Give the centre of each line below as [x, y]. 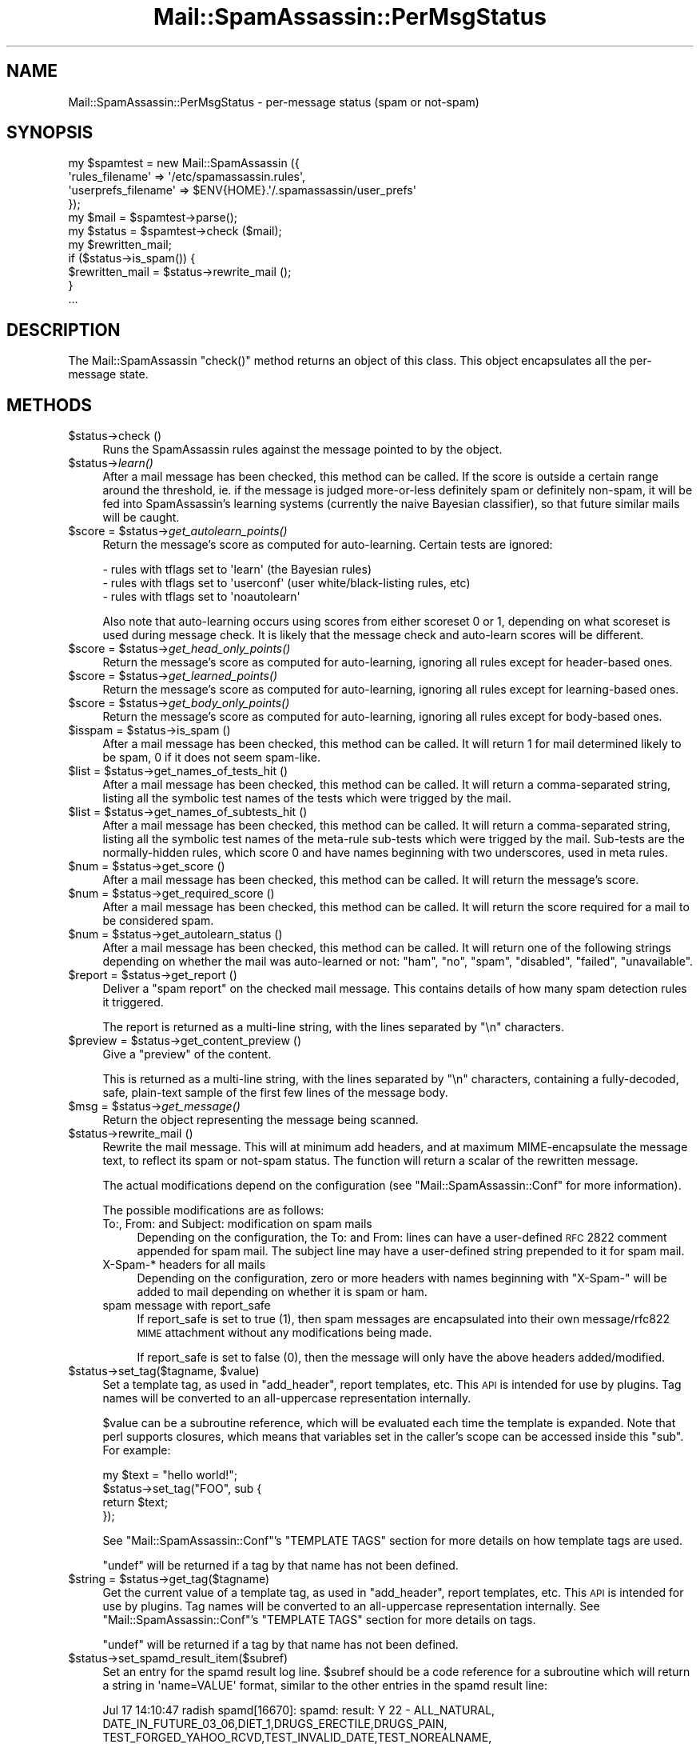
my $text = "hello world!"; [170, 1475]
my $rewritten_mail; [120, 245]
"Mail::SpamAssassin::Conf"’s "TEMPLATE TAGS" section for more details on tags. [319, 1620]
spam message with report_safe [187, 1306]
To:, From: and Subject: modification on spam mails [237, 1224]
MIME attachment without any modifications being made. [284, 1333]
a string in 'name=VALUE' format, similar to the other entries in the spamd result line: [325, 1686]
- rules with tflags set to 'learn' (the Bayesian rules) [237, 570]
